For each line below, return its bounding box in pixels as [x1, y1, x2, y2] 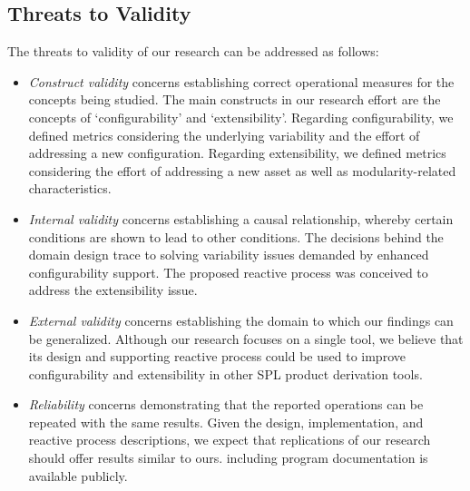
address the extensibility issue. [28, 280, 198, 300]
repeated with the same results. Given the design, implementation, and [28, 412, 424, 431]
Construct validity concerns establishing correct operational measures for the [28, 72, 455, 91]
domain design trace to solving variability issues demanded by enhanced [28, 245, 429, 264]
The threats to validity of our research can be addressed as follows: [7, 42, 379, 61]
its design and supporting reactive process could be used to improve [28, 347, 406, 366]
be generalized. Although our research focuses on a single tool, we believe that [28, 329, 464, 348]
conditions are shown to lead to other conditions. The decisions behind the [28, 227, 444, 246]
